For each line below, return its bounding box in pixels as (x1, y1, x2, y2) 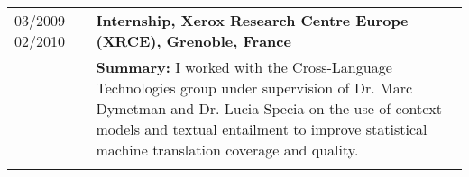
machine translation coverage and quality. (96, 139, 359, 160)
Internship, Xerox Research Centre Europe (96, 10, 409, 31)
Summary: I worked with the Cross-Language (96, 57, 392, 77)
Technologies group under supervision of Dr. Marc (96, 77, 413, 98)
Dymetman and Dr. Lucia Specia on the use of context (96, 98, 442, 119)
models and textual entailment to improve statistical (96, 119, 428, 139)
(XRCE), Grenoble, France (96, 31, 291, 51)
